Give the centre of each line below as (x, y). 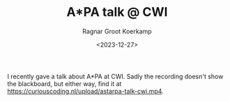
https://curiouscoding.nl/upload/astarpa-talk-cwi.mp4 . (85, 91)
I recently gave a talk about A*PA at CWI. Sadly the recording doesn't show (115, 76)
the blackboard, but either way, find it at (64, 83)
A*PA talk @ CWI (117, 12)
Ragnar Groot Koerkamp (117, 31)
